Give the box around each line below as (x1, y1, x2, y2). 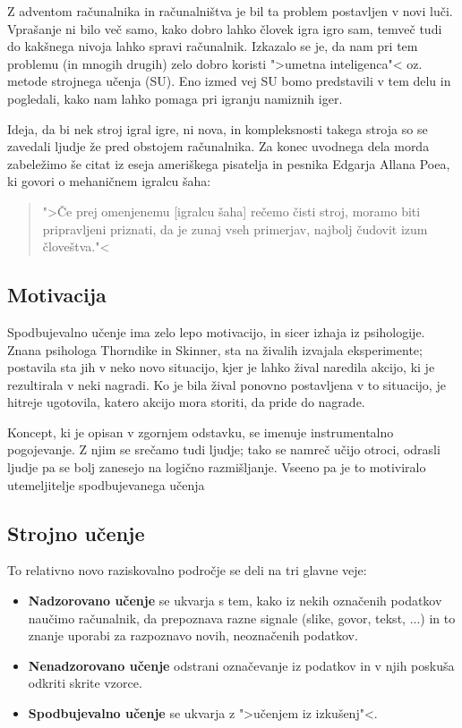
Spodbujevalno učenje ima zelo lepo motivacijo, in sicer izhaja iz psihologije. (7, 322, 425, 341)
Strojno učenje (7, 519, 145, 546)
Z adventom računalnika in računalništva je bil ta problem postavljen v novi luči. (7, 2, 453, 20)
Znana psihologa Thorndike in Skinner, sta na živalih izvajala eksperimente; (7, 340, 423, 359)
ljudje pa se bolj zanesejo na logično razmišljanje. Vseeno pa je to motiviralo (7, 458, 426, 477)
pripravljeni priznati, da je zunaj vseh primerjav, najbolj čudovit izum (42, 219, 428, 238)
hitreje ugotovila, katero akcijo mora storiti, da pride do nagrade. (7, 393, 365, 411)
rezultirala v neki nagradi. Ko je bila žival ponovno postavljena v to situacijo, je (7, 375, 446, 394)
